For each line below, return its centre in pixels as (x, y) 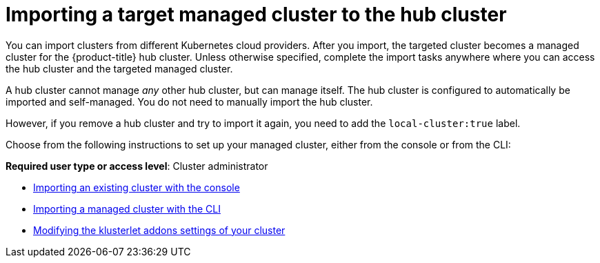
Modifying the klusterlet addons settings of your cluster (159, 230)
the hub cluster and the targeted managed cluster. (119, 68)
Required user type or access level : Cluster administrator (137, 166)
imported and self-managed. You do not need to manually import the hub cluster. (189, 101)
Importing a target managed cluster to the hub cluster (256, 14)
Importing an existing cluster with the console (137, 187)
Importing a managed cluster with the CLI (127, 208)
